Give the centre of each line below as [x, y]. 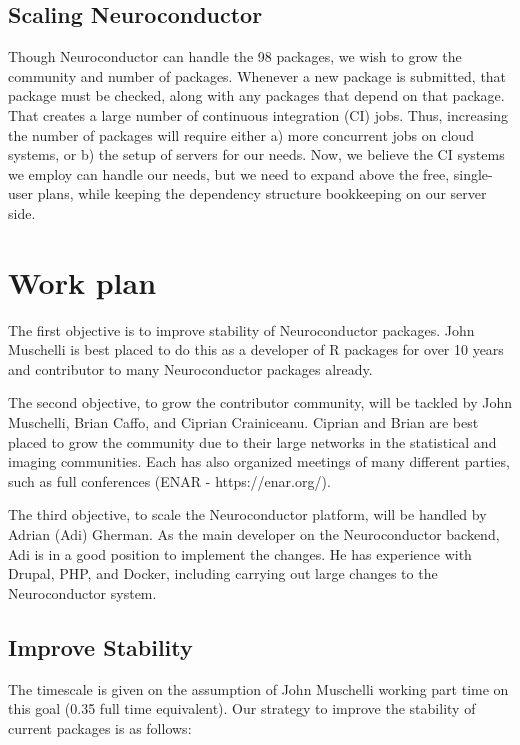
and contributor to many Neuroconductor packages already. [190, 368]
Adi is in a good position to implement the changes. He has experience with [240, 553]
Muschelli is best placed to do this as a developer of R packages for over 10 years [256, 349]
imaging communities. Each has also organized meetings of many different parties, [259, 461]
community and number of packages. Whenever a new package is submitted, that [257, 75]
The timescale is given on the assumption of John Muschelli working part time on [258, 688]
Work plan [82, 281]
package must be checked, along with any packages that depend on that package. [256, 95]
